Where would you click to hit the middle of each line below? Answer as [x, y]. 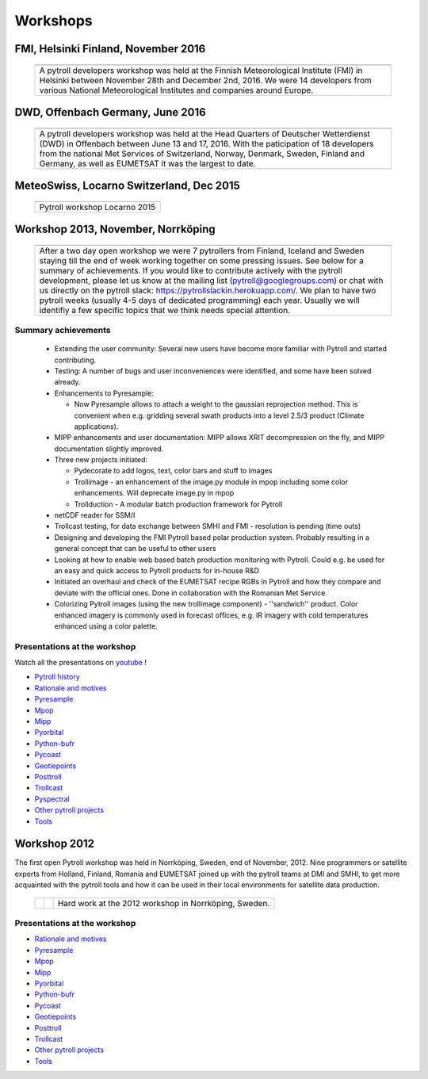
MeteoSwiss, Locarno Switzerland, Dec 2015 [128, 186]
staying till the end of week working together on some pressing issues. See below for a [201, 260]
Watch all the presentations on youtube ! [80, 663]
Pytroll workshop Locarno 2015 [97, 207]
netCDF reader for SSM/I [95, 515]
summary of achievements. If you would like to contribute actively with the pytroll [191, 270]
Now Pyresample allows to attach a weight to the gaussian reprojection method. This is [216, 404]
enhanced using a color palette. [106, 626]
